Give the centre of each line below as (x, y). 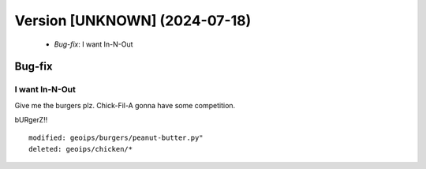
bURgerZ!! (31, 120)
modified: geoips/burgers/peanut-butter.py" (116, 138)
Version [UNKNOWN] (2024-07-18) (133, 21)
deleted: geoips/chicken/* (81, 149)
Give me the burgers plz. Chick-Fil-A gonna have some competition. (125, 105)
